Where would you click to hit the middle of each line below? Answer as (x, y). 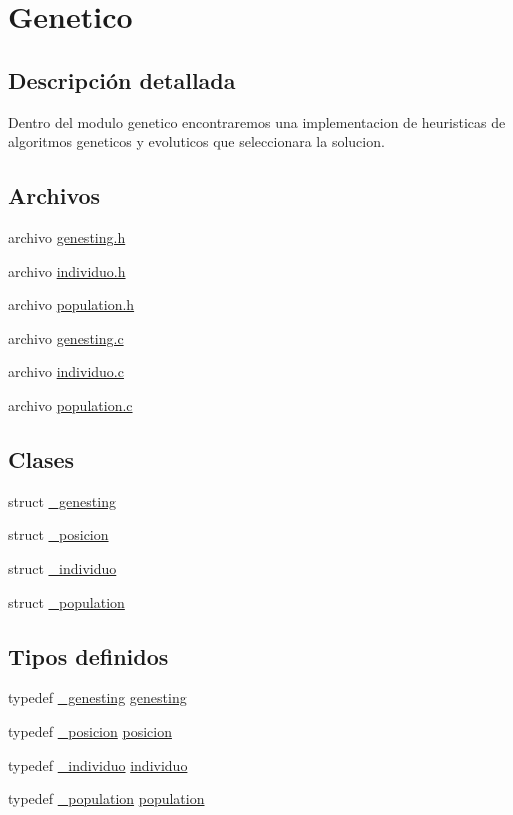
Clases (41, 458)
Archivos (54, 195)
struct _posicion (58, 534)
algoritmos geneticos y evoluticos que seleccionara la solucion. (196, 141)
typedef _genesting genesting (97, 697)
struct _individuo (62, 567)
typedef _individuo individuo (98, 764)
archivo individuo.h (67, 270)
